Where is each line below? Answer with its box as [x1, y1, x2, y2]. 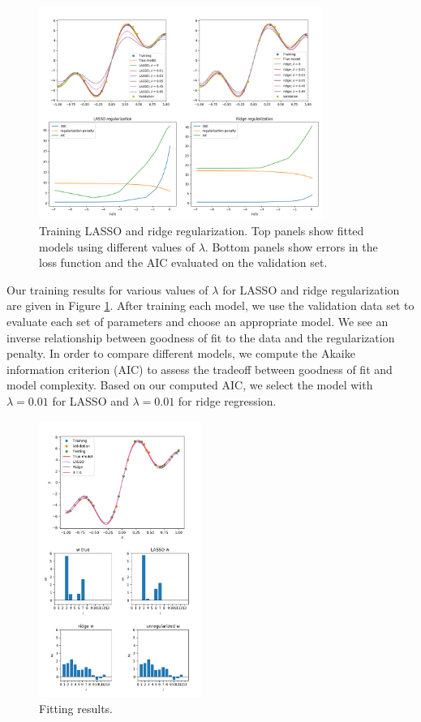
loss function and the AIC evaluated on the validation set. [39, 254, 328, 271]
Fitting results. [39, 699, 114, 716]
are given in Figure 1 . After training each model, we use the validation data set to [6, 297, 415, 314]
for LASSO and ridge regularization [222, 281, 400, 298]
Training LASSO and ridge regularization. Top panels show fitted [39, 222, 364, 239]
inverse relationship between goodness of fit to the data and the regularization [6, 329, 395, 346]
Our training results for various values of [6, 281, 208, 298]
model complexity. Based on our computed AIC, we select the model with [6, 376, 373, 393]
